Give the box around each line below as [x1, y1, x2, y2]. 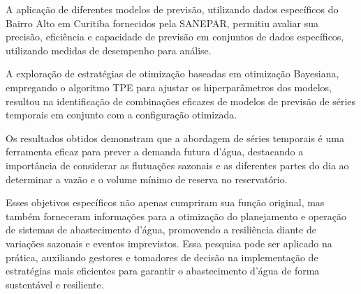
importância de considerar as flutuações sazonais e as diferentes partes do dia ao [6, 157, 349, 172]
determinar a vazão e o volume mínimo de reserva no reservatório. [6, 171, 288, 186]
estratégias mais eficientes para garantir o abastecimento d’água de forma [6, 263, 320, 278]
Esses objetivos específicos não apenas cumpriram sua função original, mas [6, 195, 325, 210]
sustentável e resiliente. [6, 277, 104, 291]
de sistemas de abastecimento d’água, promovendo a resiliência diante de [6, 222, 316, 237]
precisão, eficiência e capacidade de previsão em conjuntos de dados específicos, [6, 29, 344, 44]
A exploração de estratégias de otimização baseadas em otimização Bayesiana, [6, 66, 339, 81]
